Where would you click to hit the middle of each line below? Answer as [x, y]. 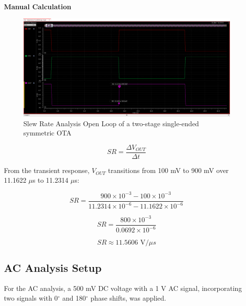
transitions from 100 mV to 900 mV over [168, 170]
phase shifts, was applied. [128, 297]
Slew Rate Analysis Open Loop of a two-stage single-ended [111, 123]
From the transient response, [47, 170]
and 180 [74, 297]
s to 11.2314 [51, 180]
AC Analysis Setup [53, 268]
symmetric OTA [47, 133]
